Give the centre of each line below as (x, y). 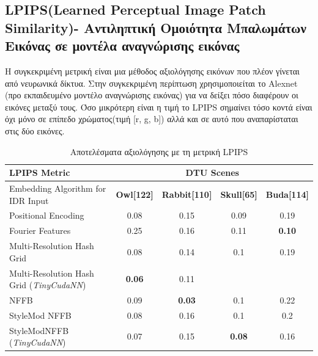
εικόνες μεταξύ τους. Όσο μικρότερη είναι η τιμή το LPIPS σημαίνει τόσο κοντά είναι (159, 107)
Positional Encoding (47, 215)
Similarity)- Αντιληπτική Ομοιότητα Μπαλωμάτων (156, 27)
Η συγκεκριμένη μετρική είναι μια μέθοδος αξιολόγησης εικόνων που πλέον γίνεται (152, 71)
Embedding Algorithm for (58, 188)
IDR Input (29, 200)
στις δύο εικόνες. (35, 130)
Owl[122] (135, 194)
